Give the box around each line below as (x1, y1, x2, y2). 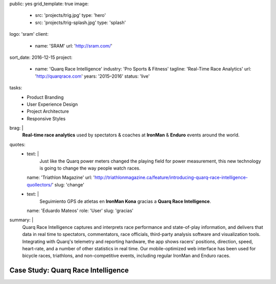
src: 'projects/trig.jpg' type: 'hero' (35, 12, 106, 18)
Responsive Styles (27, 115, 66, 122)
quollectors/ (27, 181, 52, 187)
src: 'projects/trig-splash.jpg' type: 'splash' (35, 19, 126, 26)
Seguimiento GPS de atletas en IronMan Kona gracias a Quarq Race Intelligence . (39, 198, 212, 204)
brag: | (9, 125, 24, 131)
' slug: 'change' (52, 181, 84, 187)
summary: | (9, 217, 34, 223)
